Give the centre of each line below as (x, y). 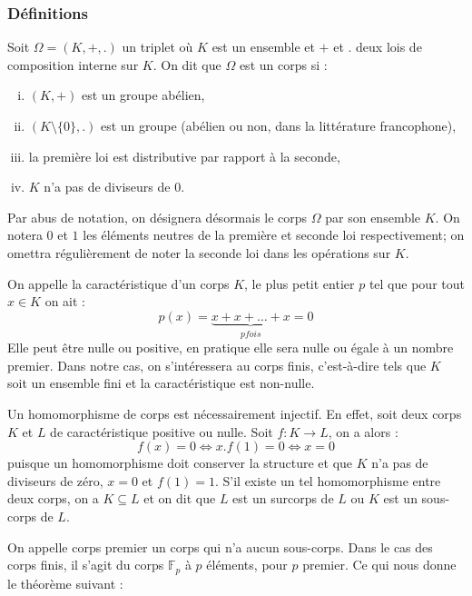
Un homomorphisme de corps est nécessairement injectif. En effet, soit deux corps (235, 413)
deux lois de (389, 47)
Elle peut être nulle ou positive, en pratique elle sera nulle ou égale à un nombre (231, 348)
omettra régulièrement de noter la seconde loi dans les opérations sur (199, 252)
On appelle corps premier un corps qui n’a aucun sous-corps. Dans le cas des (220, 546)
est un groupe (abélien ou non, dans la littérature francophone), (278, 125)
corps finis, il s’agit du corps (86, 565)
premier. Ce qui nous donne (379, 565)
